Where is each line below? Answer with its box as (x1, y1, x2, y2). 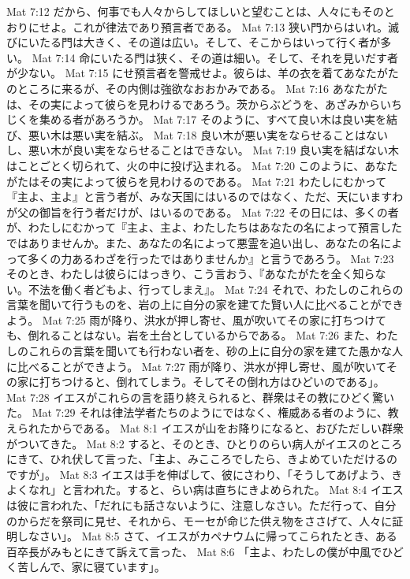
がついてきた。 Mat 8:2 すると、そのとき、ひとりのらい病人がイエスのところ (6, 435, 403, 451)
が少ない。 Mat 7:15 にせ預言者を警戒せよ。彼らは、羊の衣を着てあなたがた (6, 65, 399, 81)
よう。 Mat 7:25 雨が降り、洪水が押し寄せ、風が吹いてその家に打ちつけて (6, 311, 386, 328)
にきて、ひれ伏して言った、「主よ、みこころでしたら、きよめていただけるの (6, 451, 397, 467)
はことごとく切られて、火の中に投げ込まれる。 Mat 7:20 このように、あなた (6, 157, 398, 173)
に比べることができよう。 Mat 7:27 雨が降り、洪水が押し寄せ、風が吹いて (6, 358, 386, 374)
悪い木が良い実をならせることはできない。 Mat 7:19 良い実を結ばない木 (28, 142, 399, 158)
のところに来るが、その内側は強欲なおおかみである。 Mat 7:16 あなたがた (6, 80, 388, 96)
